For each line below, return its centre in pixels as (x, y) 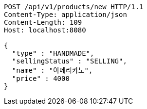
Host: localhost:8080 (45, 30)
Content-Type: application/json (65, 15)
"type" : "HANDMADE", (53, 53)
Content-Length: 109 (43, 22)
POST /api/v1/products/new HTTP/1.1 (74, 7)
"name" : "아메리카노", (52, 70)
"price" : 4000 (41, 78)
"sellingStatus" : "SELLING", (69, 61)
